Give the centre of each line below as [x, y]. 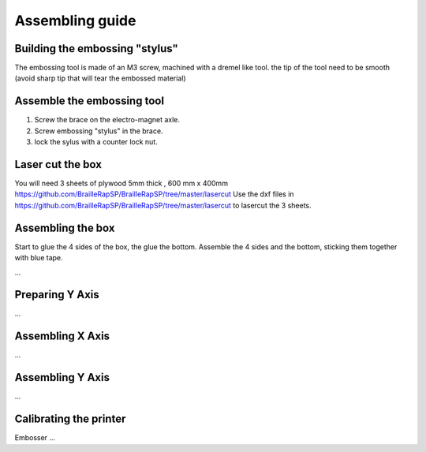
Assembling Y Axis [62, 377]
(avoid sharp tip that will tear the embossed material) [100, 78]
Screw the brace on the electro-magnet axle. [107, 120]
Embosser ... [35, 438]
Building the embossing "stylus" [97, 49]
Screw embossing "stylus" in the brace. [99, 131]
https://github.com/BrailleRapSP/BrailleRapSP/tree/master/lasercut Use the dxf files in [155, 194]
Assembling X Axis [62, 336]
